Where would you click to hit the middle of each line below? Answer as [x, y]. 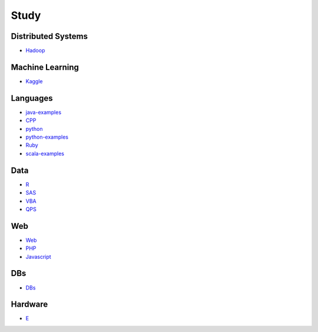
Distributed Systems [49, 36]
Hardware [29, 305]
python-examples [47, 137]
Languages [32, 98]
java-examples [44, 112]
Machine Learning [45, 67]
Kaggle [34, 81]
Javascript [38, 257]
